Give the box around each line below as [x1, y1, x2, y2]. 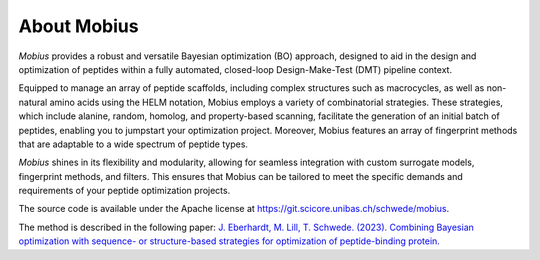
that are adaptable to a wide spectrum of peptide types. [18, 138, 249, 150]
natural [18, 96, 48, 108]
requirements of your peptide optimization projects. [18, 185, 231, 197]
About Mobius [18, 15, 139, 37]
